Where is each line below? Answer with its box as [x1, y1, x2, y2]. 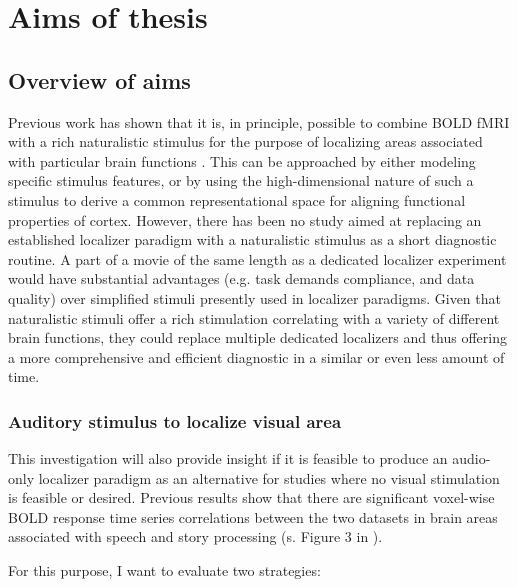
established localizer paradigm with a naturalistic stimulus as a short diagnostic [8, 229, 497, 250]
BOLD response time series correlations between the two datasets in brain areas [8, 506, 498, 527]
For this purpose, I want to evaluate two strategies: [8, 560, 321, 581]
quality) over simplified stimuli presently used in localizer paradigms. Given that [8, 287, 501, 308]
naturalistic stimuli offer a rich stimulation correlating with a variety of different [8, 307, 500, 328]
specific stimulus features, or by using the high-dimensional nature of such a [8, 170, 474, 191]
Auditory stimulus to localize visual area [8, 408, 342, 433]
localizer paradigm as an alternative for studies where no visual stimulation [38, 467, 500, 488]
